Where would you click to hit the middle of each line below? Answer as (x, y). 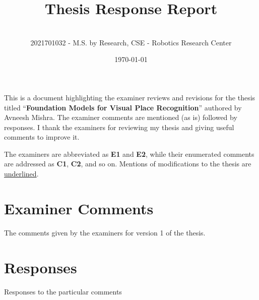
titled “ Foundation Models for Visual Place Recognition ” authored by (123, 107)
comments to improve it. (42, 137)
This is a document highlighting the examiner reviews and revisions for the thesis (130, 97)
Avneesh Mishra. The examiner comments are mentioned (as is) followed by (121, 117)
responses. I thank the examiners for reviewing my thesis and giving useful (119, 127)
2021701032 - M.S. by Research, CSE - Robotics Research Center (131, 42)
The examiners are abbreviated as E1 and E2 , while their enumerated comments (129, 154)
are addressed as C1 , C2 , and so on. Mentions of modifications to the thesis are (128, 164)
